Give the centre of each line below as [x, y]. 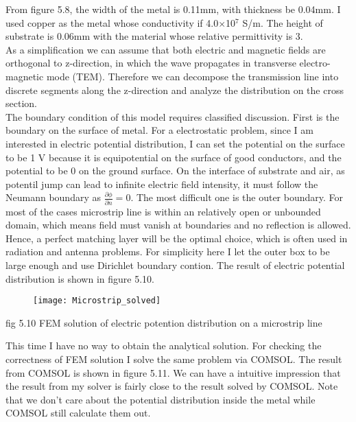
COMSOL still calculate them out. [78, 413]
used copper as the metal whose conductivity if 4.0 [112, 22]
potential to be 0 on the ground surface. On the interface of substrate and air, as [175, 171]
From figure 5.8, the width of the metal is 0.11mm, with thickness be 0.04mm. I [173, 9]
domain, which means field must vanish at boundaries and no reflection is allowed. [178, 225]
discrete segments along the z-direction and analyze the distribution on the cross [175, 90]
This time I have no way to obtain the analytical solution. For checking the [164, 345]
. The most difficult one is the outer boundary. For [237, 197]
